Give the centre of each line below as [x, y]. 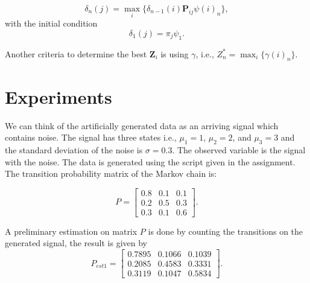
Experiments [59, 96]
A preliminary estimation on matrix [71, 231]
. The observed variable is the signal [239, 149]
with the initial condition [51, 23]
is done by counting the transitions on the [226, 231]
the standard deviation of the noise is [74, 149]
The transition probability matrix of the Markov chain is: [111, 173]
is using [175, 53]
